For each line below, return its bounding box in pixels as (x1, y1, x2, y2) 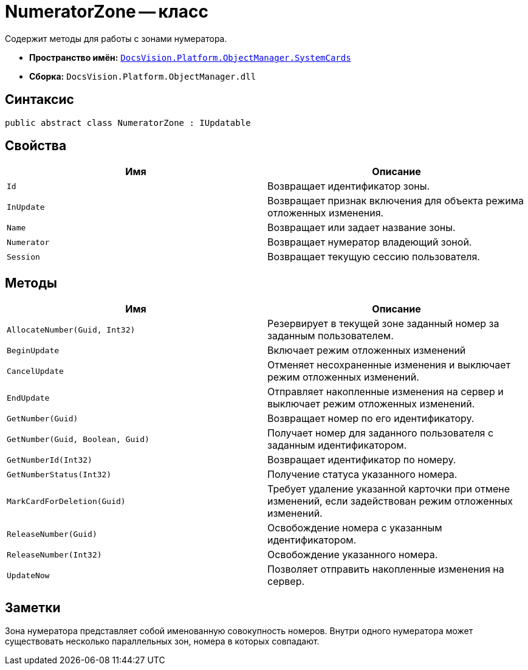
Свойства (5, 138, 67, 154)
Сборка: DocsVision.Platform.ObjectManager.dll (29, 71, 256, 81)
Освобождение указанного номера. (267, 548, 438, 561)
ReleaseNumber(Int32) (7, 550, 102, 559)
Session (7, 252, 40, 261)
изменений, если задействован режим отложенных (267, 495, 513, 508)
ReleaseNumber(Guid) (7, 529, 97, 539)
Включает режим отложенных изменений (267, 344, 466, 357)
